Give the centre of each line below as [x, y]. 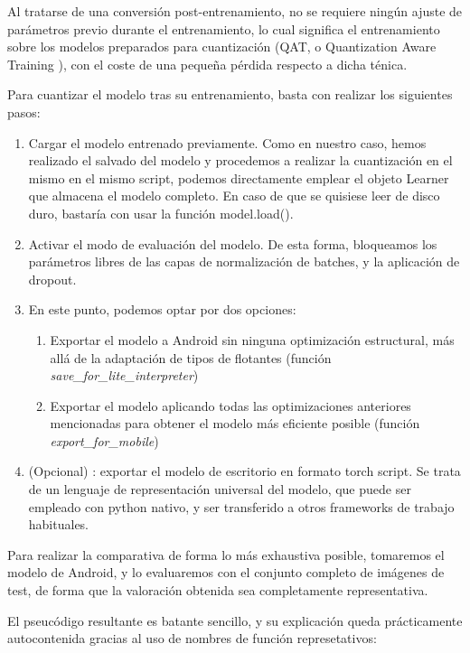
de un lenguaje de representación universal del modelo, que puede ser [220, 489]
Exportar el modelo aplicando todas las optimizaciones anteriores [230, 405]
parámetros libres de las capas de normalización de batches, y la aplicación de [244, 261]
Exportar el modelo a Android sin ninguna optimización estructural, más [252, 339]
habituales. [59, 524]
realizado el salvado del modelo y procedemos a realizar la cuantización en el [240, 160]
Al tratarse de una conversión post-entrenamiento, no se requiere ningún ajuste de [235, 11]
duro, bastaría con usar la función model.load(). [161, 213]
